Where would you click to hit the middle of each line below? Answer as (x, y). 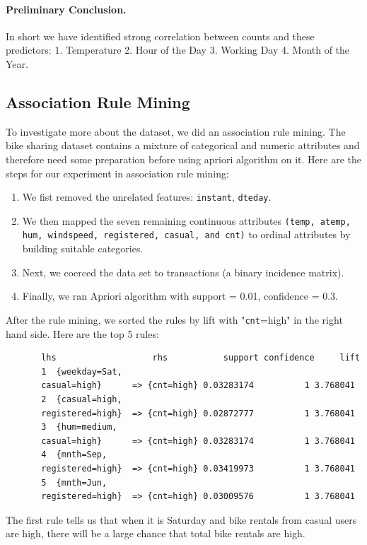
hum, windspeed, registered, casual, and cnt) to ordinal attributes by (186, 234)
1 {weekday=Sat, (82, 371)
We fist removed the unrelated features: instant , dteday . (147, 197)
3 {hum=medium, (79, 427)
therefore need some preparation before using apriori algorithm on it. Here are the (184, 159)
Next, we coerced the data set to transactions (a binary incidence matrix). (183, 272)
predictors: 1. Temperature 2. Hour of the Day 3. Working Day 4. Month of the (178, 50)
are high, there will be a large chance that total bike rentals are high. (156, 533)
